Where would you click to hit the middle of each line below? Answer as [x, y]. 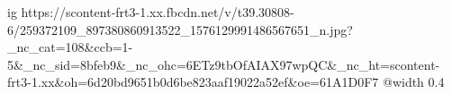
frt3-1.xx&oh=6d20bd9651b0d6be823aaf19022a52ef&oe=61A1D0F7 [193, 82]
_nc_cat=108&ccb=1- [70, 47]
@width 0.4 [414, 82]
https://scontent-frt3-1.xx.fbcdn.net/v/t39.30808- [158, 12]
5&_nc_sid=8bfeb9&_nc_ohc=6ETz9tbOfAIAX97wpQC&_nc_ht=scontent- [224, 64]
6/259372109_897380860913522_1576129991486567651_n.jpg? [180, 29]
